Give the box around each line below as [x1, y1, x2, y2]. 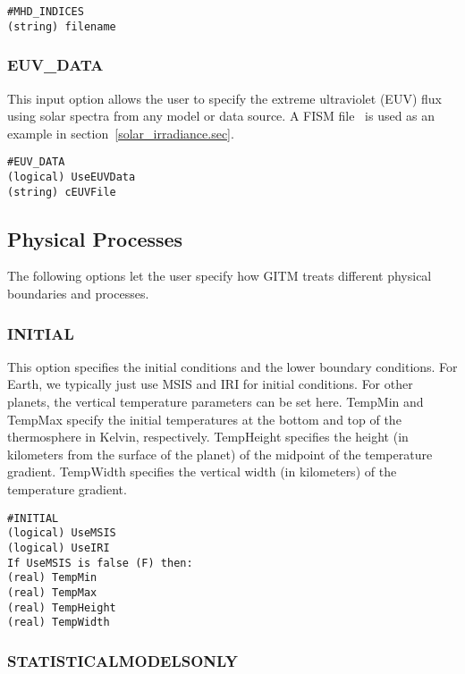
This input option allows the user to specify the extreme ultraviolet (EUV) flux [7, 88, 442, 107]
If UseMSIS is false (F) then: [7, 556, 193, 569]
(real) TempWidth [7, 616, 110, 629]
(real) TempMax [7, 586, 97, 599]
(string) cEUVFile [7, 185, 116, 198]
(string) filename [7, 20, 116, 33]
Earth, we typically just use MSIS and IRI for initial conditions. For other [7, 375, 413, 393]
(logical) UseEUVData [7, 170, 136, 183]
